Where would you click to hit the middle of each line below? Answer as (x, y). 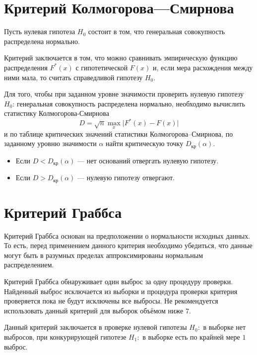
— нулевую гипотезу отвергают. (126, 177)
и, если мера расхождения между (203, 67)
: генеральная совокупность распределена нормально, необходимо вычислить (129, 103)
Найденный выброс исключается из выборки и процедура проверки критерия (121, 291)
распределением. (29, 265)
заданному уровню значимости (50, 143)
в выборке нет (225, 327)
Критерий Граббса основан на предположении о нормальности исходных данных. (127, 235)
